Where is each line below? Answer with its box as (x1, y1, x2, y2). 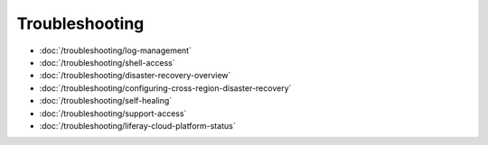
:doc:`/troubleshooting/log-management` (39, 45, 192, 56)
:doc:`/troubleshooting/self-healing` (39, 95, 173, 106)
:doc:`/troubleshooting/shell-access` (39, 57, 175, 68)
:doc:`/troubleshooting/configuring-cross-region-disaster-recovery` (39, 82, 292, 94)
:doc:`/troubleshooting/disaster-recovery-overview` (39, 70, 231, 81)
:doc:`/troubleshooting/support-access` (39, 108, 187, 119)
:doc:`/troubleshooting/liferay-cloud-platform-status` (39, 120, 236, 131)
